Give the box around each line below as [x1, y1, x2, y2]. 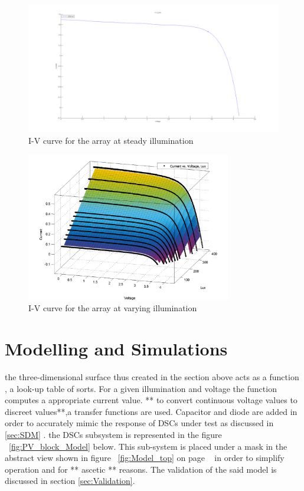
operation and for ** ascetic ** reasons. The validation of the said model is [5, 463, 277, 475]
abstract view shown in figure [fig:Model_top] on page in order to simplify [5, 452, 285, 464]
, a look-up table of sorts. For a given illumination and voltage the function [5, 382, 277, 394]
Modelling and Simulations [5, 337, 228, 361]
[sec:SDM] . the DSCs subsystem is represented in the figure [5, 429, 222, 441]
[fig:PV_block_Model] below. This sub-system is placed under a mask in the [9, 440, 287, 452]
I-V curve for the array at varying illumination [28, 302, 197, 314]
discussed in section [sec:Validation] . [5, 474, 135, 487]
